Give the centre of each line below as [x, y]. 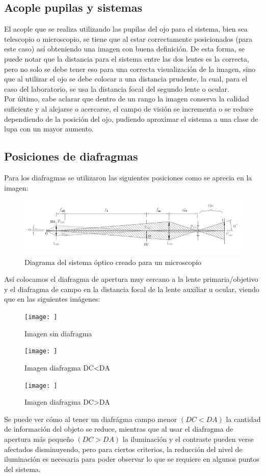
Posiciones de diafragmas [71, 156]
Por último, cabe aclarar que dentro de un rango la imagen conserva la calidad [127, 99]
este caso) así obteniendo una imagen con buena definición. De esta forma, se [124, 49]
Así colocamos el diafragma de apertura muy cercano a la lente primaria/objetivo [131, 279]
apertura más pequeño [39, 439]
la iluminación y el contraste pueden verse [188, 439]
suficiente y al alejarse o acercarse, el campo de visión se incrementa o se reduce [129, 108]
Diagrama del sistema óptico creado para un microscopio [113, 262]
